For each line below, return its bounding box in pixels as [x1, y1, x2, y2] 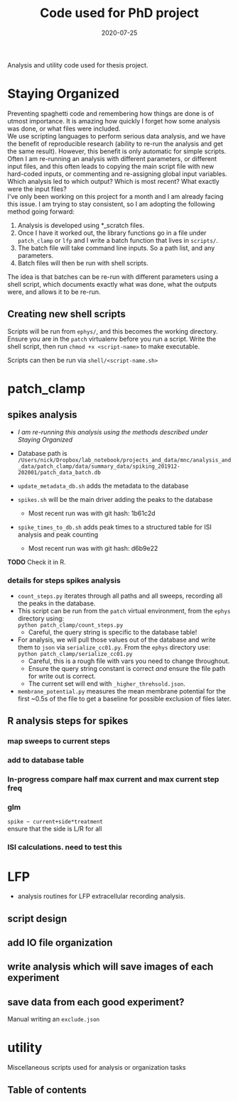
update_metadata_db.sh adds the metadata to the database [17, 481, 189, 490]
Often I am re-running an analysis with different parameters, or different [7, 154, 217, 163]
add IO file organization [7, 937, 113, 949]
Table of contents [7, 1084, 87, 1096]
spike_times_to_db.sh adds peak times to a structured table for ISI [17, 522, 212, 531]
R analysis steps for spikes [7, 715, 129, 727]
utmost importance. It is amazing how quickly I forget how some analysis [7, 116, 221, 125]
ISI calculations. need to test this [7, 843, 122, 853]
